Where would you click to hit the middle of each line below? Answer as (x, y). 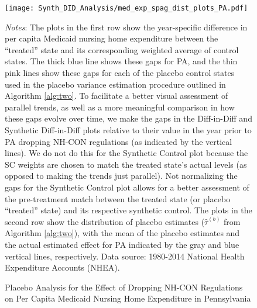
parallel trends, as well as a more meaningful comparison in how (120, 107)
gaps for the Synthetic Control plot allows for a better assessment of (127, 187)
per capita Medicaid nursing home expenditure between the (112, 38)
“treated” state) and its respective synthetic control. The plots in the (128, 210)
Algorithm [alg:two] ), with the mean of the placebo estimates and (122, 233)
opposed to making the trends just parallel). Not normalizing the (121, 176)
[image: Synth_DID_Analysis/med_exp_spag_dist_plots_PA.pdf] (126, 8)
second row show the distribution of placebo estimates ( (105, 221)
